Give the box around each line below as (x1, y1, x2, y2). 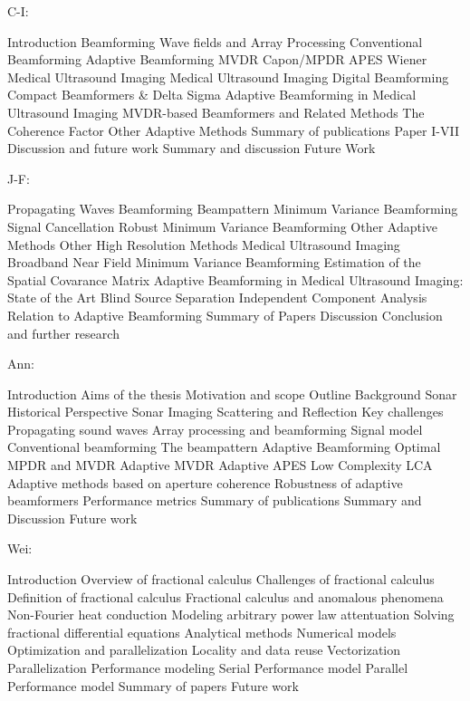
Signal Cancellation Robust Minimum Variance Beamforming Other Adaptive (7, 216, 438, 235)
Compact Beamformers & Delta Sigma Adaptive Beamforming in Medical (7, 85, 417, 104)
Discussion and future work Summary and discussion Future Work (7, 139, 376, 158)
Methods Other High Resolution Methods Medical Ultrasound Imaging (7, 235, 400, 254)
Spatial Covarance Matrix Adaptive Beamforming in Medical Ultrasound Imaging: (7, 270, 464, 289)
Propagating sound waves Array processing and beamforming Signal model (7, 419, 423, 438)
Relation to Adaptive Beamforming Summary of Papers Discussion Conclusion (7, 305, 443, 324)
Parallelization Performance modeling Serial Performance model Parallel (7, 658, 408, 677)
